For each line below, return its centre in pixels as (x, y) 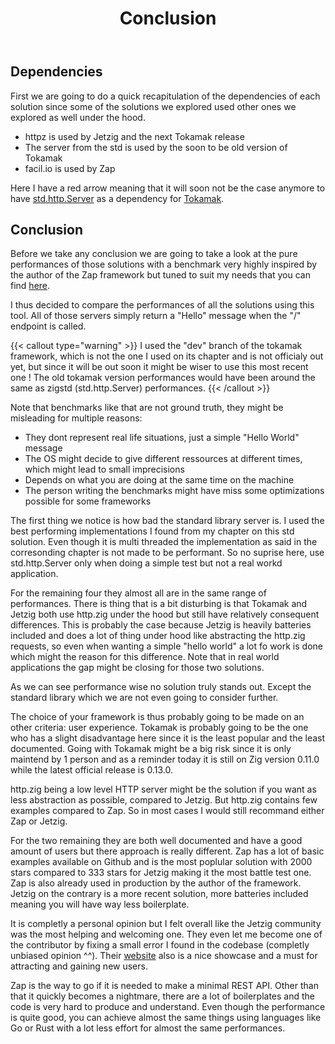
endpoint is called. (48, 326)
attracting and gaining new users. (79, 966)
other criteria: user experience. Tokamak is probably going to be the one (159, 728)
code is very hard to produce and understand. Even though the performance (168, 1007)
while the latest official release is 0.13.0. (91, 770)
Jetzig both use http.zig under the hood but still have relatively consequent (165, 614)
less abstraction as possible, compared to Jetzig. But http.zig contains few (164, 800)
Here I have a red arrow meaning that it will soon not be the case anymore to (168, 188)
